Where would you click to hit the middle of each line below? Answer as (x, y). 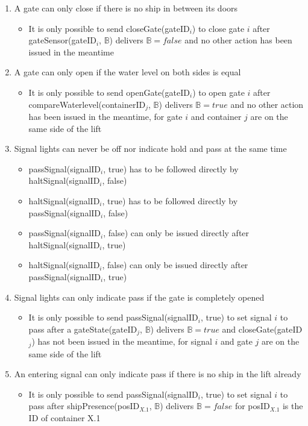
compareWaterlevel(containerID (87, 104)
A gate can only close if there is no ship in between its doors (126, 8)
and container (216, 117)
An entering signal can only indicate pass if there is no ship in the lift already (158, 374)
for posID (252, 406)
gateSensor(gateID (62, 40)
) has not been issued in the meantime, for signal (122, 341)
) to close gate (218, 28)
